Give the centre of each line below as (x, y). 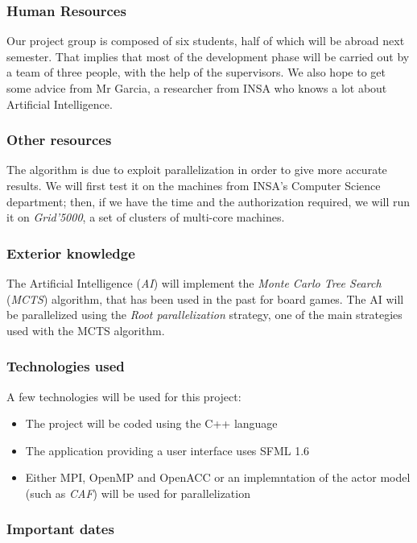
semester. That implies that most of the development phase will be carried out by (208, 56)
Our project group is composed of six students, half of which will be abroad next (206, 41)
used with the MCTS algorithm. (86, 330)
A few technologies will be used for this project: (124, 396)
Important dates (60, 529)
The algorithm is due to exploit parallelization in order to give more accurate (197, 170)
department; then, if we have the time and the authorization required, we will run (208, 201)
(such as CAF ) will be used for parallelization (138, 493)
